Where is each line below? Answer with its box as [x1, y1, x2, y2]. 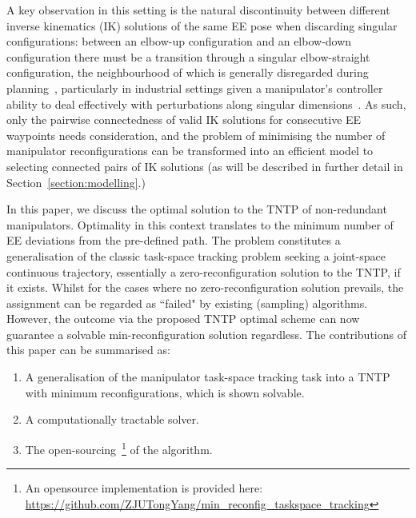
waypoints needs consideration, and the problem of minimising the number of [6, 126, 386, 143]
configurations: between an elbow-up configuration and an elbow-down [6, 33, 352, 50]
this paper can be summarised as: [6, 341, 170, 358]
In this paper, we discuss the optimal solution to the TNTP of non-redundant [6, 201, 387, 217]
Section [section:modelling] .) [6, 173, 146, 190]
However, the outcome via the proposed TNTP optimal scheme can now [6, 310, 360, 327]
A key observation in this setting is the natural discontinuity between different [6, 2, 390, 18]
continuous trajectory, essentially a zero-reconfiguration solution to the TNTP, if [6, 263, 401, 280]
